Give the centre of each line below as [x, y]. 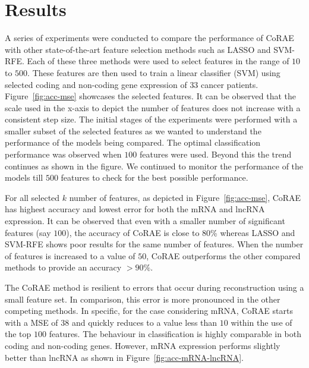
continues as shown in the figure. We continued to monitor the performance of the [154, 166]
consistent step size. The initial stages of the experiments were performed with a [151, 119]
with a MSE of [31, 322]
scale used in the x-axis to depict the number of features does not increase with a [153, 107]
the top [18, 334]
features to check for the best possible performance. [154, 177]
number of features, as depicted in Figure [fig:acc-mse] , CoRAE [185, 197]
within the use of [261, 322]
